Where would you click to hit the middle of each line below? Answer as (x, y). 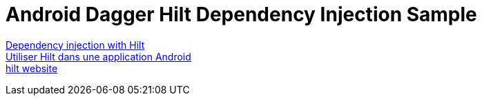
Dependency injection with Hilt (75, 45)
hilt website (32, 68)
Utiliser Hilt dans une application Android (98, 56)
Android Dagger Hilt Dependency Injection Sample (241, 14)
